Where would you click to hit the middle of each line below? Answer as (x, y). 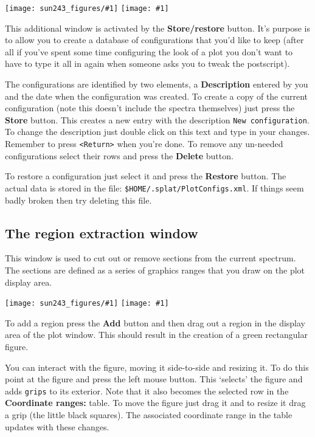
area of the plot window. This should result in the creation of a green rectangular (156, 335)
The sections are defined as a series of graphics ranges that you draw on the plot (155, 270)
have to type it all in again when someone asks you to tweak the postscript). (147, 64)
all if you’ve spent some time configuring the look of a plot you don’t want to (149, 51)
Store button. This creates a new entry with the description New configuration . (157, 119)
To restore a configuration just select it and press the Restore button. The (146, 176)
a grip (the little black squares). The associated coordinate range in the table (149, 415)
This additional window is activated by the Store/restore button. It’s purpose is (158, 28)
